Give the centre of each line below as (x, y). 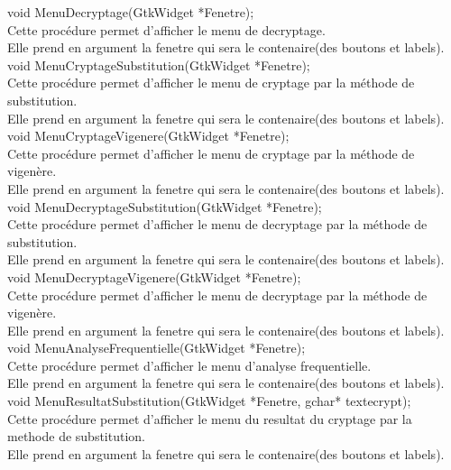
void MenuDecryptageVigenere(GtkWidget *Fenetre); (154, 276)
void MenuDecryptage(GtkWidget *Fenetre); (131, 12)
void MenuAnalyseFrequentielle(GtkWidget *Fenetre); (156, 348)
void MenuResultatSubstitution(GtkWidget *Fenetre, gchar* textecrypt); (209, 401)
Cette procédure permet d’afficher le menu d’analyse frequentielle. (189, 365)
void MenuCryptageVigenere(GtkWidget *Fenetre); (148, 136)
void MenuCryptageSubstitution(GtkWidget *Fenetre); (159, 65)
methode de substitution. (77, 436)
